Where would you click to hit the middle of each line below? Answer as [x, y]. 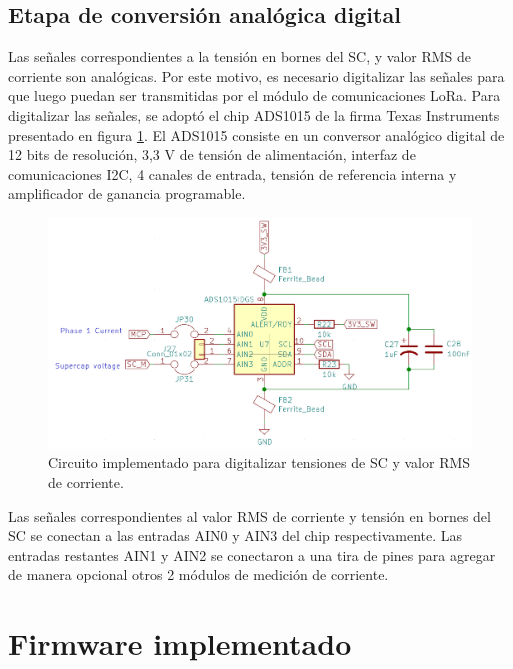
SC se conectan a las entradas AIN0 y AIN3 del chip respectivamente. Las [235, 535]
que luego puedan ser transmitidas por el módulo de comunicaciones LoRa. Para [254, 95]
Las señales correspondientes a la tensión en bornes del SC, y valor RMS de [240, 56]
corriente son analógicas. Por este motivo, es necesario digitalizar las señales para [256, 75]
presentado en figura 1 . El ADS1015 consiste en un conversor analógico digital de [256, 134]
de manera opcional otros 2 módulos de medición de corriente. [198, 574]
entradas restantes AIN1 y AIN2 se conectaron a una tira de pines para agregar [252, 554]
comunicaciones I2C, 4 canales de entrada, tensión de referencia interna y [232, 173]
